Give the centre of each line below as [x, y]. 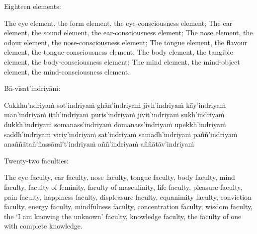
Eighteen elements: [33, 6]
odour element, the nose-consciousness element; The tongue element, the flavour [126, 42]
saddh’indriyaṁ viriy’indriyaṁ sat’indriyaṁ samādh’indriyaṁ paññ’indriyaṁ [121, 134]
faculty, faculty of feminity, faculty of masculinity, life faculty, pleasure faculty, [123, 187]
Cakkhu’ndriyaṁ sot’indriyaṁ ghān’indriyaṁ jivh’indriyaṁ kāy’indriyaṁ [115, 105]
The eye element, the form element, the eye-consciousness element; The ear [118, 23]
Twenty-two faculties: [36, 160]
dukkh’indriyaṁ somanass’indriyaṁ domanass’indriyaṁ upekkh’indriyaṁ [115, 124]
